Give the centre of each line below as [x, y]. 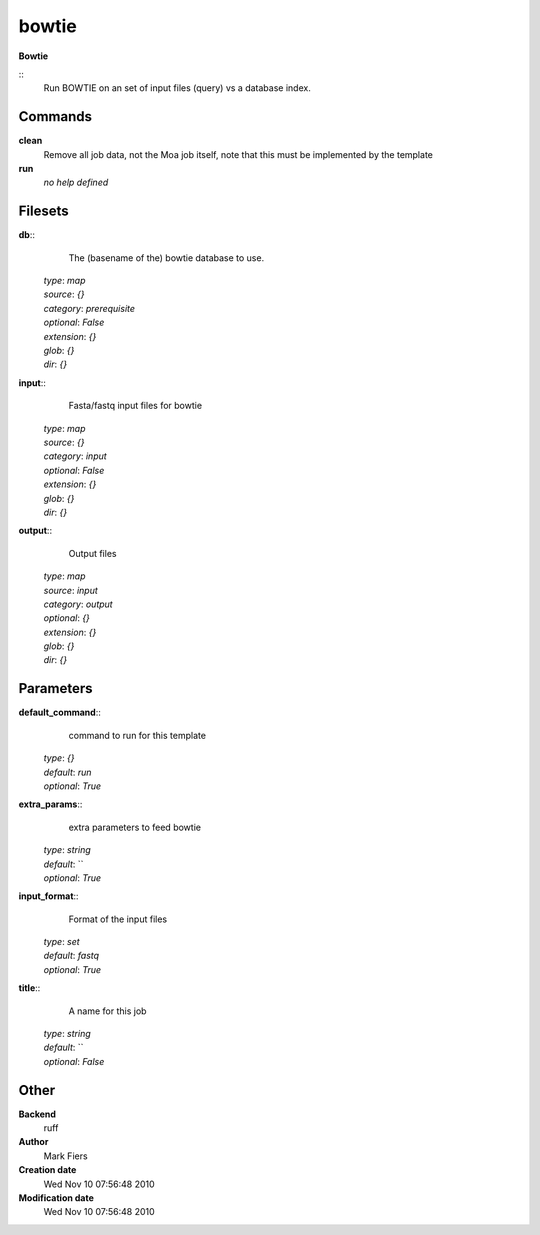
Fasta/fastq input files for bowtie [135, 406]
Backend [37, 1114]
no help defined [76, 182]
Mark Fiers [66, 1156]
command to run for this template [137, 735]
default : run [67, 772]
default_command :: [60, 712]
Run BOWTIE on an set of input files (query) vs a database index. [177, 88]
